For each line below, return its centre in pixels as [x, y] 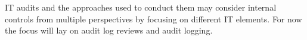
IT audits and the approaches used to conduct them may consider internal [141, 7]
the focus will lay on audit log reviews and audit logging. [109, 30]
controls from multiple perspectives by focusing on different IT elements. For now [153, 19]
